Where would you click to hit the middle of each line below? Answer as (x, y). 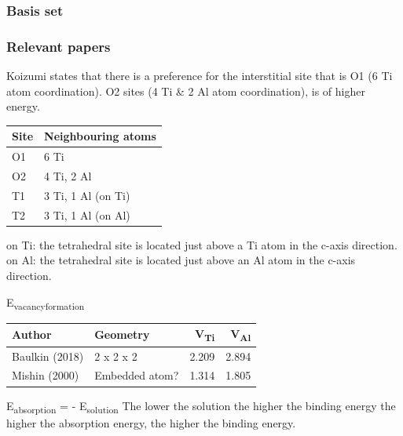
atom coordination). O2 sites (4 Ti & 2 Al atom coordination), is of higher (186, 91)
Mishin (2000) (46, 375)
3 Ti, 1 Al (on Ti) (87, 195)
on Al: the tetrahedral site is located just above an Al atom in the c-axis (181, 260)
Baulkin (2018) (48, 356)
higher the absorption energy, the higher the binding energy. (151, 422)
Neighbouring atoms (100, 136)
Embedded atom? (137, 375)
